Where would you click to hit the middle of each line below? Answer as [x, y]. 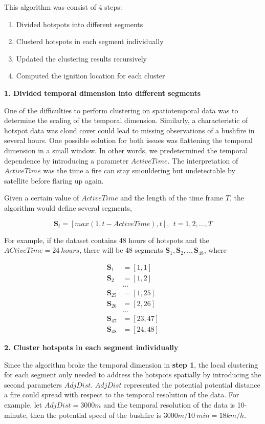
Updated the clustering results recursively [81, 58]
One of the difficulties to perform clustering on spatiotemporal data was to [121, 110]
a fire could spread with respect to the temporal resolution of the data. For [122, 395]
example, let [23, 404]
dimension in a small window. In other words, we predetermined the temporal [126, 150]
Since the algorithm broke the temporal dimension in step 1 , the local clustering [131, 364]
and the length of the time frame [172, 198]
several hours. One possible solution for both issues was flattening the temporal [128, 140]
